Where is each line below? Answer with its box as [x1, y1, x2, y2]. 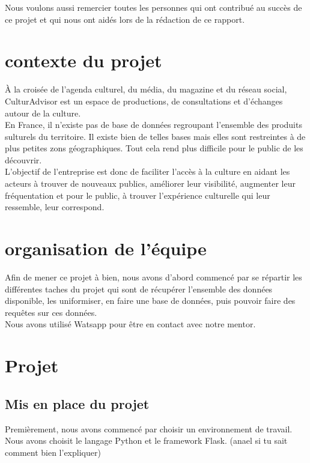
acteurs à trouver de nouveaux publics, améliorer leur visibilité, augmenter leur [5, 177, 296, 190]
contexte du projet [5, 48, 162, 73]
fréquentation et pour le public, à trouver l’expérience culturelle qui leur [5, 189, 270, 201]
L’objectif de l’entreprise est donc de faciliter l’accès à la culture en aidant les [5, 165, 290, 178]
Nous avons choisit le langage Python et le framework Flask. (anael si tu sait [5, 434, 288, 447]
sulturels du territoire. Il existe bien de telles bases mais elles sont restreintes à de [5, 130, 306, 142]
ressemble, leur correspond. [5, 201, 105, 213]
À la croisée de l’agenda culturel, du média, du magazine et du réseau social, [5, 83, 287, 95]
